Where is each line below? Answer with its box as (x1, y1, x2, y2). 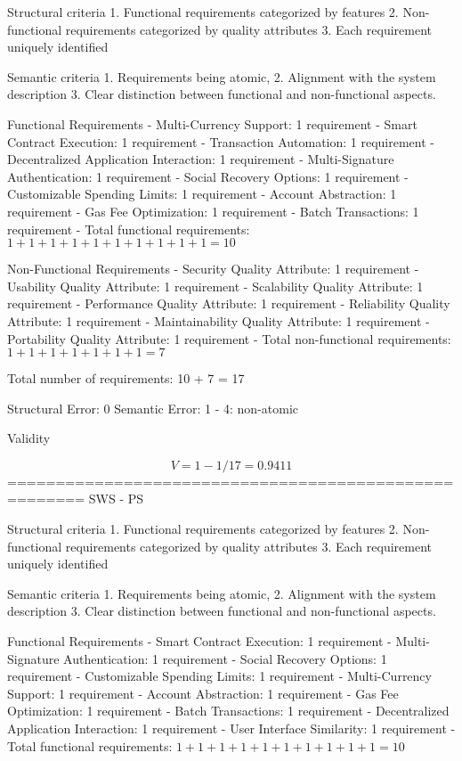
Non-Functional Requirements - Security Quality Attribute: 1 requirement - (7, 259, 419, 278)
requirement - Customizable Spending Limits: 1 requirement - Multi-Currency (7, 667, 432, 685)
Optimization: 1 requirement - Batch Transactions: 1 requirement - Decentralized (7, 701, 450, 720)
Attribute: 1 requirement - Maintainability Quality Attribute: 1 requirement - (7, 311, 430, 330)
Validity (7, 429, 51, 447)
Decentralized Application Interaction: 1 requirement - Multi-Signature (7, 150, 394, 168)
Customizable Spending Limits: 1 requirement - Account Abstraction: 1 (7, 184, 397, 203)
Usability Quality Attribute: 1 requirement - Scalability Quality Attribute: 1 (7, 276, 424, 295)
